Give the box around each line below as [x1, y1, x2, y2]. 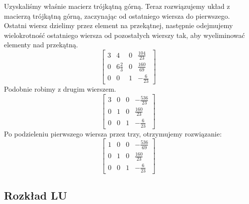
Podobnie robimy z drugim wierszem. [4, 84, 116, 94]
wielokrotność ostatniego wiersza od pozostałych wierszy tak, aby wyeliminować [4, 30, 245, 40]
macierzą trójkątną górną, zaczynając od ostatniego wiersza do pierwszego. [4, 10, 230, 21]
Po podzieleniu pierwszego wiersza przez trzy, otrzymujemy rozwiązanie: [4, 128, 222, 138]
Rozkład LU [4, 187, 68, 203]
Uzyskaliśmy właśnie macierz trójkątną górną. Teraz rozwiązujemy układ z [4, 1, 230, 11]
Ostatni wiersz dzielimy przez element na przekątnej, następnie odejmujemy [4, 20, 233, 31]
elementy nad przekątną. [4, 39, 78, 50]
